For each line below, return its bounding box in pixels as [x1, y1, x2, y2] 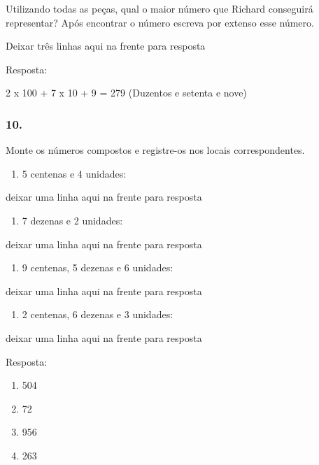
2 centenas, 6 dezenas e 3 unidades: [22, 307, 173, 322]
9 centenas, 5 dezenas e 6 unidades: [22, 260, 173, 275]
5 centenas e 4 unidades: [22, 166, 127, 180]
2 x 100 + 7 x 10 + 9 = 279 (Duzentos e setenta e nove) [6, 85, 247, 100]
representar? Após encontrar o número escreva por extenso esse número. [6, 15, 314, 29]
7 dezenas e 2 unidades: [22, 213, 123, 227]
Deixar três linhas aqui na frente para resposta [6, 38, 206, 53]
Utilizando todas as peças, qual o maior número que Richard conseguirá [6, 1, 313, 15]
